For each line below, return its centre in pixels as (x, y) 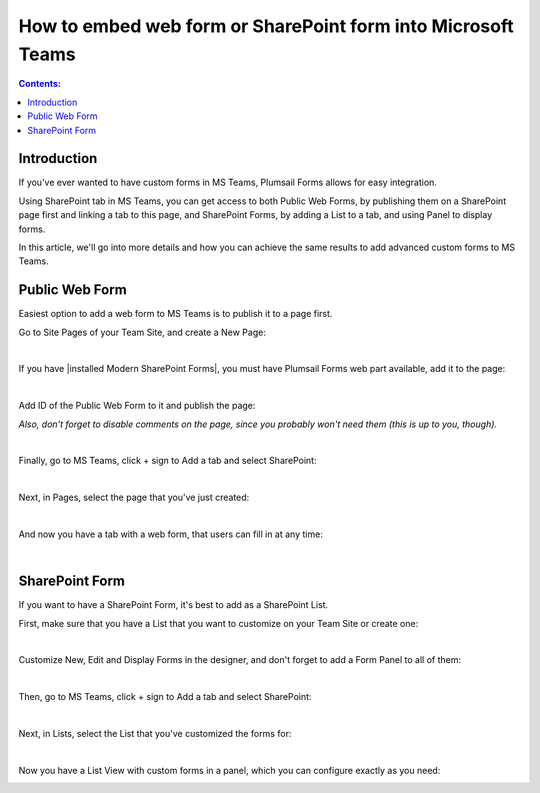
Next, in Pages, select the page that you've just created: (134, 497)
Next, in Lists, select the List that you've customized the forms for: (155, 733)
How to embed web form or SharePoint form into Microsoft (266, 26)
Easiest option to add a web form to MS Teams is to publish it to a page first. (175, 314)
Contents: (40, 84)
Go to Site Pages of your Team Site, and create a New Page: (142, 332)
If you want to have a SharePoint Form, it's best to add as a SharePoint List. (173, 605)
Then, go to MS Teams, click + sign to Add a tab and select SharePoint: (165, 697)
